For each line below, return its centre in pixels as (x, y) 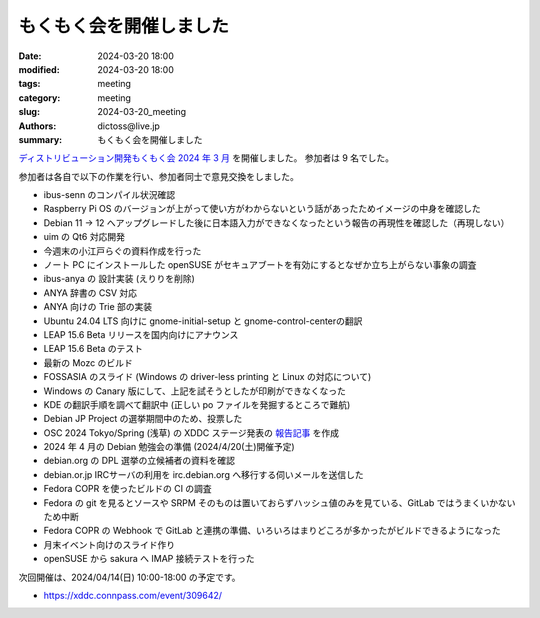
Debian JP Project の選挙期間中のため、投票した (143, 419)
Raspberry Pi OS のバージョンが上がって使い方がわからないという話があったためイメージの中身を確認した (262, 209)
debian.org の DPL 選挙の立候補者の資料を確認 (139, 461)
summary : (40, 139)
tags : (29, 84)
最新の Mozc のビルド (88, 362)
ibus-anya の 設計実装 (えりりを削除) (119, 279)
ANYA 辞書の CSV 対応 (90, 292)
